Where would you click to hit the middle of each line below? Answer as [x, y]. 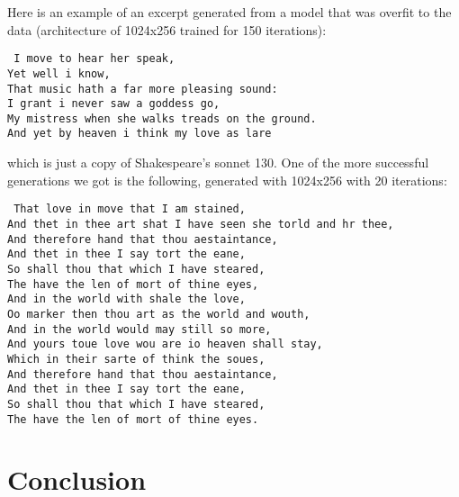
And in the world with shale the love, [126, 299]
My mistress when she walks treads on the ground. [162, 118]
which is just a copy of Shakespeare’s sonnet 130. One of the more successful [218, 163]
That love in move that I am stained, [130, 209]
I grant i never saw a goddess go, [114, 104]
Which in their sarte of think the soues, [136, 359]
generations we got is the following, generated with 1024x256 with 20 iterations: [227, 180]
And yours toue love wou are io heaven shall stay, [165, 344]
